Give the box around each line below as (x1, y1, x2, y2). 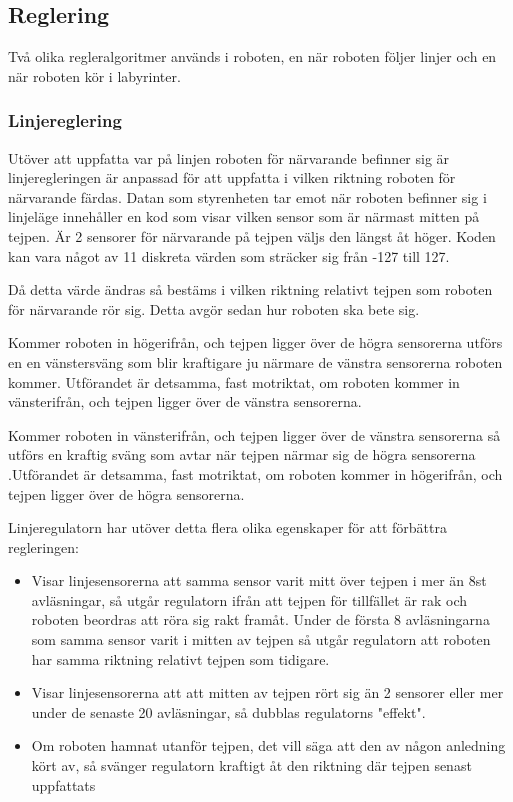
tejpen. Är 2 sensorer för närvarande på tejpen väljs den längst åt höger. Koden (8, 225, 496, 246)
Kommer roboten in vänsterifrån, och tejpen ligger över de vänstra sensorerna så (8, 424, 501, 445)
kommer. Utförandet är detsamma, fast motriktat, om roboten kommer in (8, 371, 460, 392)
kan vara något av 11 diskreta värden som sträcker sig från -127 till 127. (8, 245, 450, 266)
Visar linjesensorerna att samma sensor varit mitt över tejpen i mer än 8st (31, 570, 487, 591)
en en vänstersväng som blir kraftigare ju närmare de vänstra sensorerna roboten (8, 351, 503, 372)
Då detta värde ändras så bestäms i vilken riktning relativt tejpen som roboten (8, 279, 493, 300)
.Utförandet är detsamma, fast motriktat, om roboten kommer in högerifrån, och (8, 463, 503, 484)
